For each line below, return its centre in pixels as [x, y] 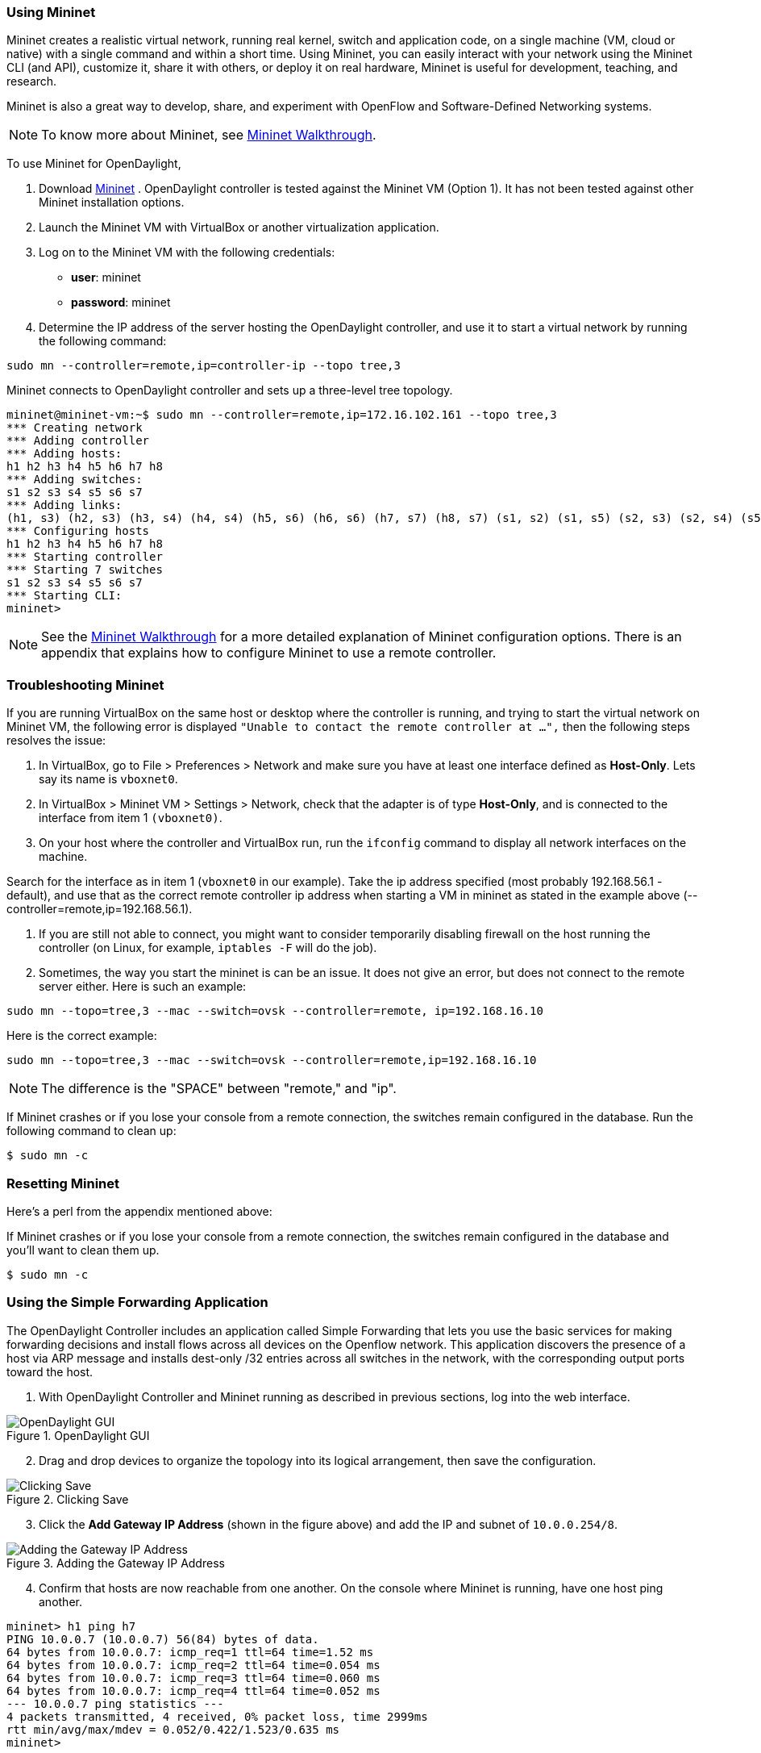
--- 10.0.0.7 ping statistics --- [115, 1703]
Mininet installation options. [112, 202]
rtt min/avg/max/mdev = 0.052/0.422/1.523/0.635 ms [173, 1729]
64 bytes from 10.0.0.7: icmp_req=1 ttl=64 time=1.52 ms [190, 1652]
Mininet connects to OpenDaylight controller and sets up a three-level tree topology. [230, 390]
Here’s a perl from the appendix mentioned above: [139, 1211]
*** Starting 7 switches [85, 570]
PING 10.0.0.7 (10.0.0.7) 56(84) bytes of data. [163, 1639]
